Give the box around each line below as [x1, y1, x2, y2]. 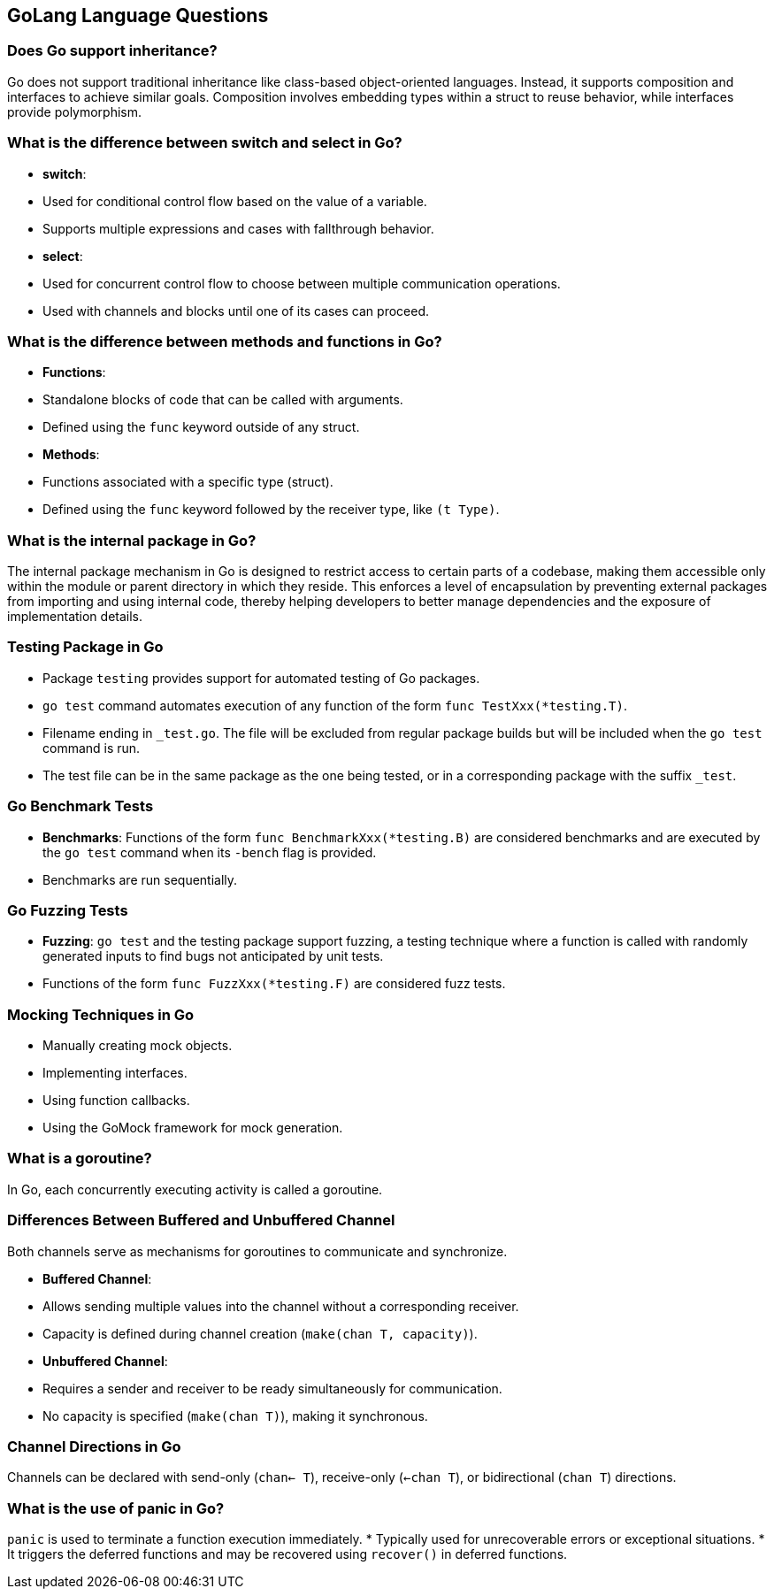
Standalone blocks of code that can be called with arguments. [42, 392, 403, 408]
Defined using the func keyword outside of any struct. [42, 419, 360, 435]
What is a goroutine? [7, 1149, 152, 1168]
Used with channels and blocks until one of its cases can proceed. [42, 303, 429, 318]
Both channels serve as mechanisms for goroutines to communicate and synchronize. [7, 1243, 508, 1259]
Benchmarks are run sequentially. [42, 871, 238, 887]
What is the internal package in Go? [7, 531, 257, 549]
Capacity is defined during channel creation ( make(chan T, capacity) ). [42, 1325, 478, 1341]
